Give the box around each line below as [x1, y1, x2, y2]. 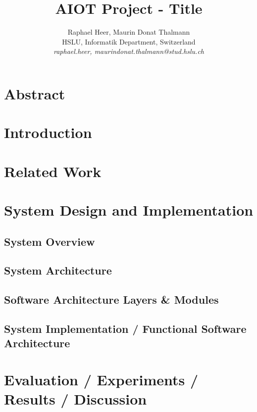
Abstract [4, 83, 65, 103]
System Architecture [4, 263, 112, 278]
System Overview [4, 233, 95, 249]
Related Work [4, 161, 102, 181]
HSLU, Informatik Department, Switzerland [62, 36, 196, 46]
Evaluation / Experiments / [4, 369, 199, 389]
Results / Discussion [4, 389, 147, 409]
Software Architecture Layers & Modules [4, 292, 219, 307]
